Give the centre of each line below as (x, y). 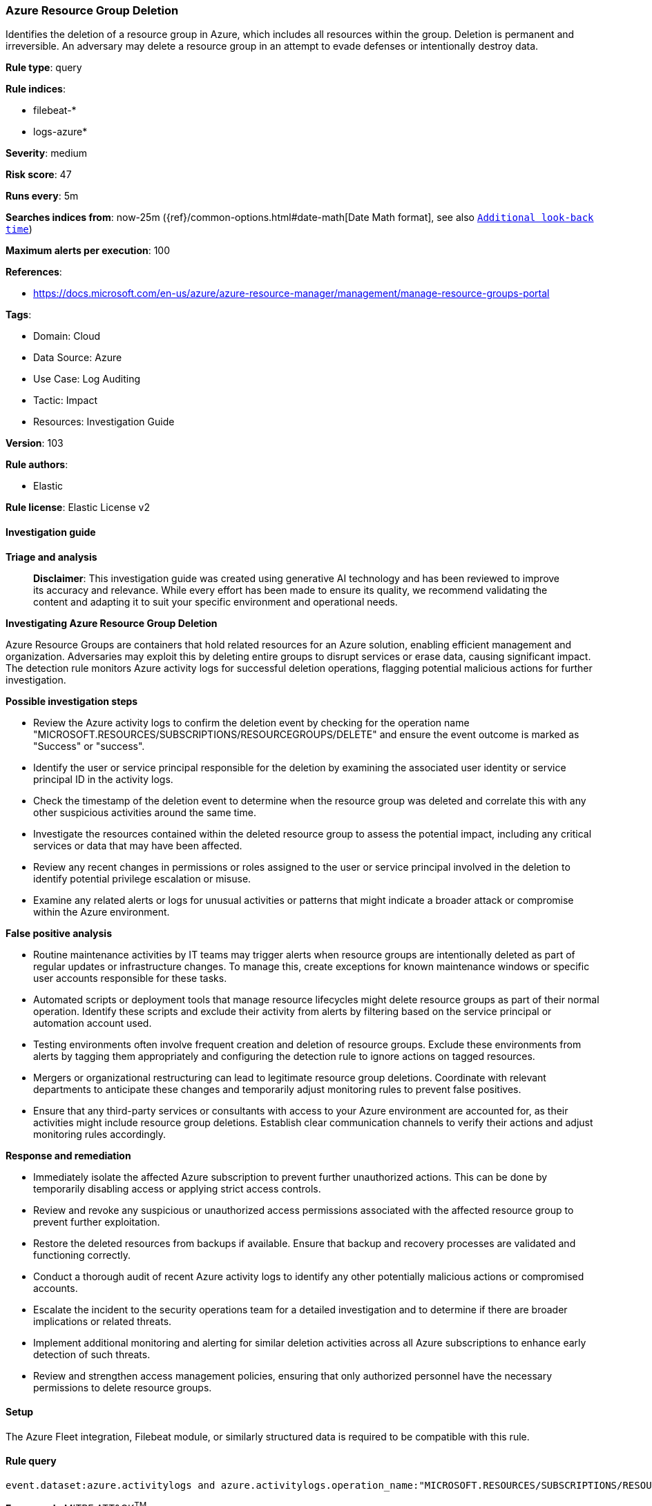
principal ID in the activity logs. (103, 779)
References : (34, 272)
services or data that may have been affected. (138, 845)
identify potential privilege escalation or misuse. (142, 878)
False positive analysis (59, 933)
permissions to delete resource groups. (123, 1387)
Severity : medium (47, 153)
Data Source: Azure (78, 358)
